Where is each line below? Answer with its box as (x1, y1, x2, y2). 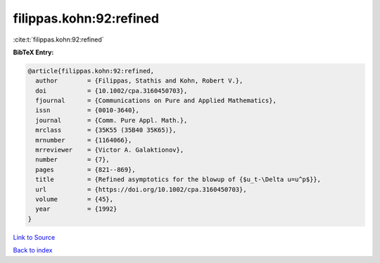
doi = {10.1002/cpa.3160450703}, (35, 87, 188, 94)
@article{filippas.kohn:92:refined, (27, 67, 155, 75)
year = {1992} (35, 205, 118, 213)
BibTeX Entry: (13, 48, 54, 56)
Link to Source (13, 233, 56, 241)
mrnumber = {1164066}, (35, 136, 132, 144)
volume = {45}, (35, 195, 114, 203)
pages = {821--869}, (35, 166, 137, 173)
